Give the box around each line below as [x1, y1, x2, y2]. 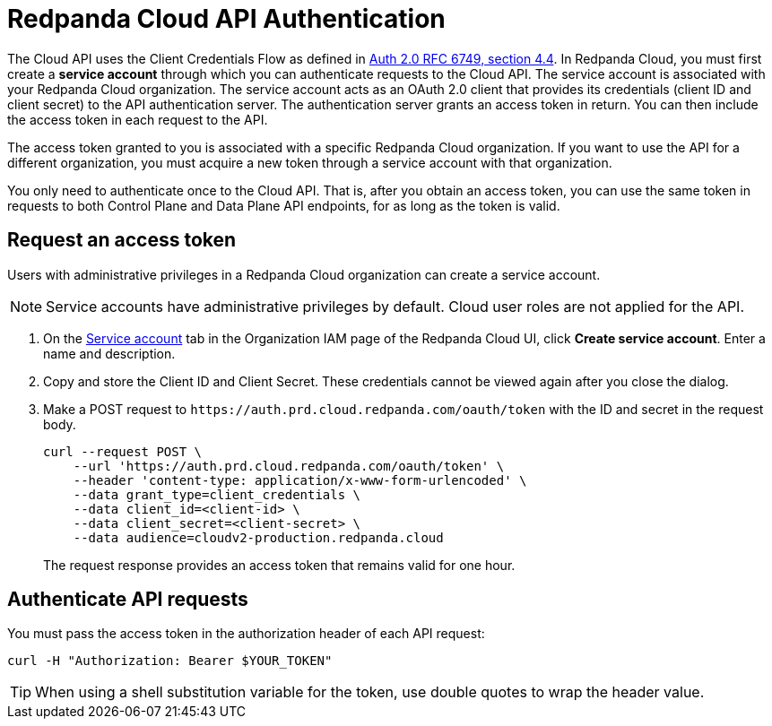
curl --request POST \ [43, 444, 203, 459]
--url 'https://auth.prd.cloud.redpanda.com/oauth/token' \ [73, 458, 505, 473]
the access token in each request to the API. [7, 111, 268, 127]
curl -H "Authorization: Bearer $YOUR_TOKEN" [7, 653, 333, 669]
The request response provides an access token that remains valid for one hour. [43, 557, 516, 573]
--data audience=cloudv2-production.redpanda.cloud [73, 530, 444, 545]
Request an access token [7, 229, 237, 252]
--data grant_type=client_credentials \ [73, 487, 361, 502]
